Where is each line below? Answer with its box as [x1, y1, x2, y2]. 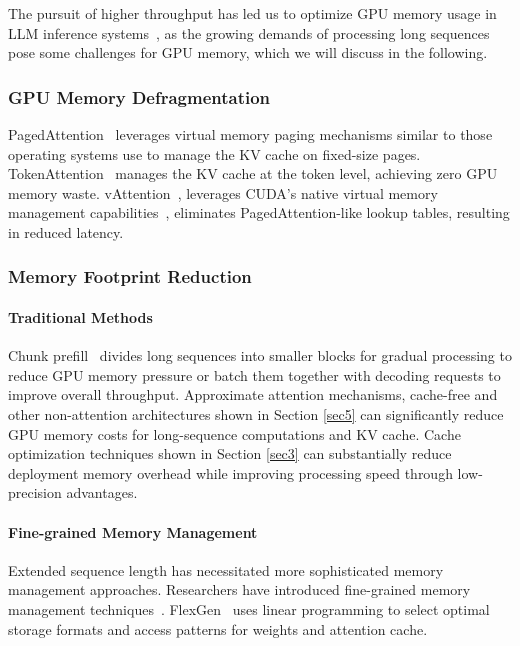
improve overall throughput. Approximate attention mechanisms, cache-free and [8, 384, 498, 405]
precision [8, 482, 62, 503]
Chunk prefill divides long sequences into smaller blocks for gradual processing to [8, 345, 512, 366]
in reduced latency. [8, 221, 124, 242]
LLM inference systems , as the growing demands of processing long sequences [8, 22, 490, 43]
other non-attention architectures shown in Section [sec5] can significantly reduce [8, 403, 504, 424]
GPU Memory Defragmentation [8, 84, 271, 109]
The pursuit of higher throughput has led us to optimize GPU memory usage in [8, 3, 497, 23]
